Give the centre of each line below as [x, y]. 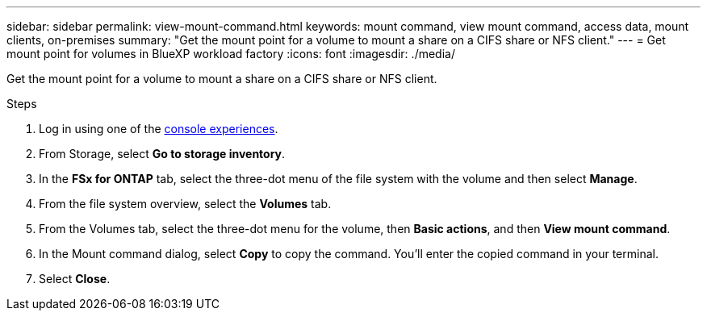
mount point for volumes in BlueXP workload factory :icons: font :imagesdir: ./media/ [231, 54]
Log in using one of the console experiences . [159, 129]
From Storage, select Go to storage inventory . [162, 154]
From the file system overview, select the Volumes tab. [185, 204]
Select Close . [75, 279]
